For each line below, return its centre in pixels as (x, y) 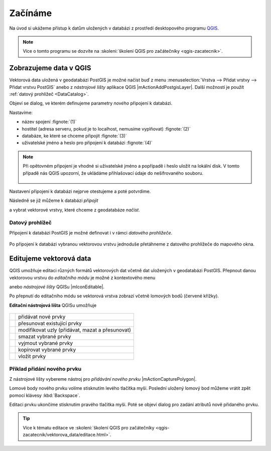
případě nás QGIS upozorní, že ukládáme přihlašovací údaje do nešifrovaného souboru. (113, 173)
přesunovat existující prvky (50, 323)
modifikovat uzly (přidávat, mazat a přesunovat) (75, 330)
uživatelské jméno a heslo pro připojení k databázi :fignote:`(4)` (87, 143)
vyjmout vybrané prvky (45, 343)
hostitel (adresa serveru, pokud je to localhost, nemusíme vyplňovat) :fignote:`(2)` (106, 129)
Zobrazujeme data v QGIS (50, 68)
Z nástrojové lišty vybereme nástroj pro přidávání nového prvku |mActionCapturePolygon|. (103, 379)
